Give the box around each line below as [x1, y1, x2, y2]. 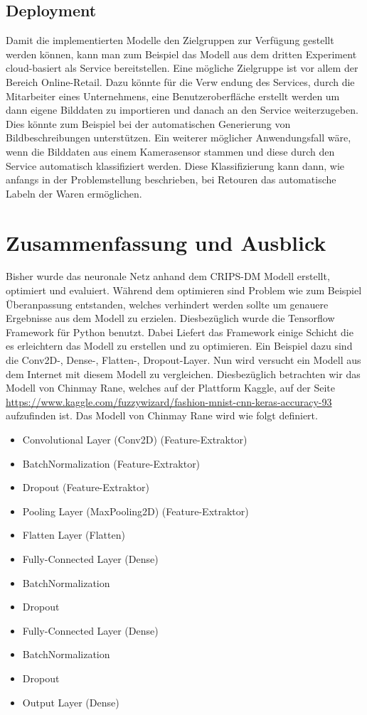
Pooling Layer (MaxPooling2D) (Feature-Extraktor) [22, 503, 249, 518]
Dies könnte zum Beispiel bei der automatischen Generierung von [6, 116, 291, 131]
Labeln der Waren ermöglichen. [6, 186, 142, 200]
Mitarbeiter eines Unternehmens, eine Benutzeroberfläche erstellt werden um [6, 88, 340, 103]
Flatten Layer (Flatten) [22, 527, 125, 542]
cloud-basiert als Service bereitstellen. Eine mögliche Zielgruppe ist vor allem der [6, 60, 358, 75]
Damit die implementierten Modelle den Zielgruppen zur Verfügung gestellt [6, 33, 334, 48]
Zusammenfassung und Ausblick [6, 227, 326, 257]
